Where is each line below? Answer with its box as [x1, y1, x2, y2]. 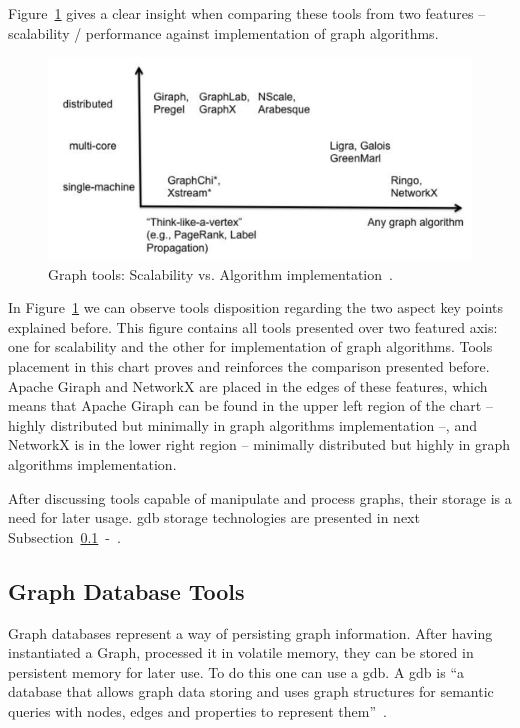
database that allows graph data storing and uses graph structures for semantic [8, 681, 494, 702]
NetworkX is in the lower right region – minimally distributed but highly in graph [8, 434, 511, 455]
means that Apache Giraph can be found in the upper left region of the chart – [8, 395, 493, 416]
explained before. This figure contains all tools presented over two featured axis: [8, 316, 498, 337]
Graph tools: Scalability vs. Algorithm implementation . [48, 263, 393, 284]
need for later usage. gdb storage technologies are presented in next [8, 507, 420, 528]
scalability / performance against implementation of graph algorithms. [8, 22, 439, 43]
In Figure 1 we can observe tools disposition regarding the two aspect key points [8, 297, 504, 318]
